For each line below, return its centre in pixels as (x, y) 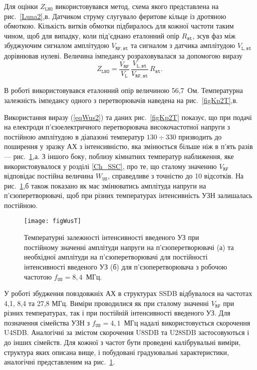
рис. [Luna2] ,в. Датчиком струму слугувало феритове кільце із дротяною (115, 16)
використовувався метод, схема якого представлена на (137, 6)
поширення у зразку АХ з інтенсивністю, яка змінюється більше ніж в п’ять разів (128, 146)
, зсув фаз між (214, 35)
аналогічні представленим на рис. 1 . (60, 362)
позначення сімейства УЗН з (47, 322)
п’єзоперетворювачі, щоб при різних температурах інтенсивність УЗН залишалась (128, 195)
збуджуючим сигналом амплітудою (57, 45)
